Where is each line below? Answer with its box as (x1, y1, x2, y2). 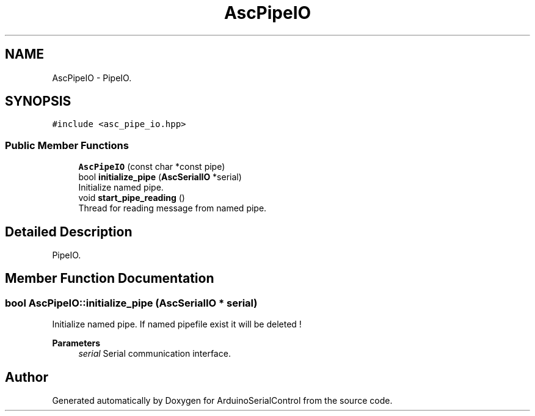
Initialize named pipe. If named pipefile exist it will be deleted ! (52, 319, 302, 330)
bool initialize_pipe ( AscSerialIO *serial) (78, 172, 242, 183)
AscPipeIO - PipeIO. (52, 72, 132, 83)
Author (5, 369, 48, 385)
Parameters (52, 338, 101, 349)
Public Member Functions (5, 139, 129, 151)
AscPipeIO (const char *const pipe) (78, 161, 225, 172)
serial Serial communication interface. (78, 348, 231, 359)
